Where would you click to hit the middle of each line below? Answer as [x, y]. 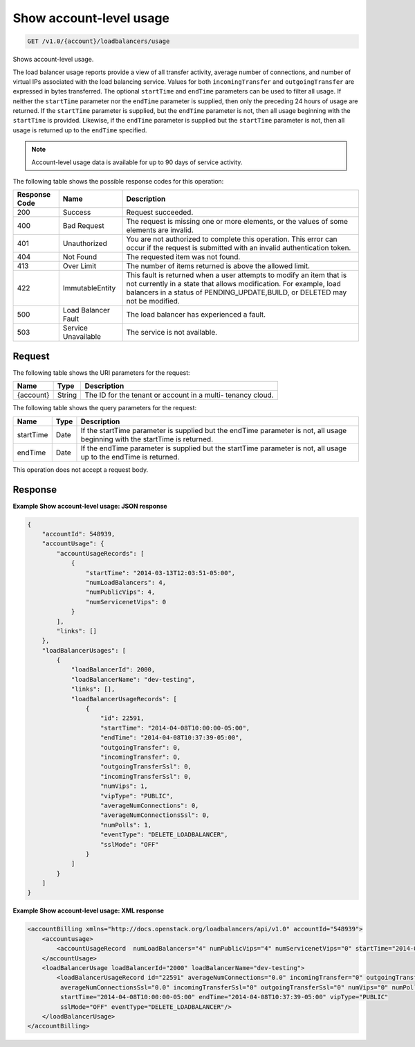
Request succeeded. [160, 213]
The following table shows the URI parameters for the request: [101, 372]
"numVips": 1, [124, 786]
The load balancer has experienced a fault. [196, 315]
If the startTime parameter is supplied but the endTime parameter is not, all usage [214, 430]
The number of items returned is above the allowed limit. [218, 266]
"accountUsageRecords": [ [100, 553]
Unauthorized [85, 244]
